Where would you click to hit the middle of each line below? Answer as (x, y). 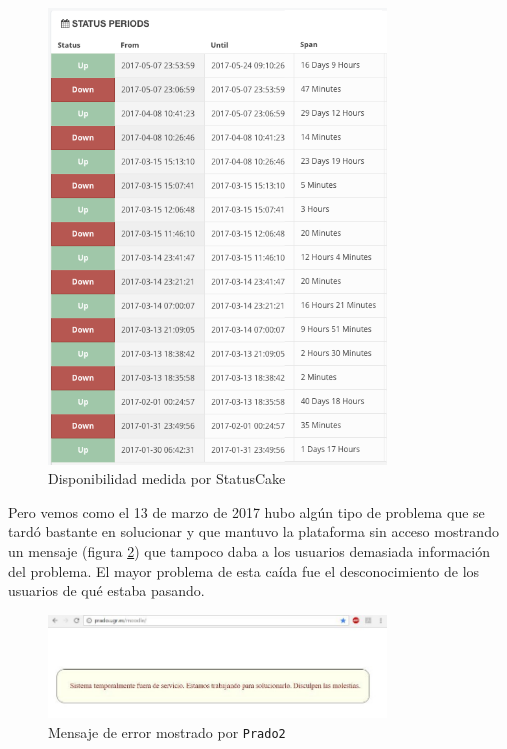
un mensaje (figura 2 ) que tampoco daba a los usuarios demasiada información (249, 550)
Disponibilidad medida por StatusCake (167, 478)
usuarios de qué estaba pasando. (106, 590)
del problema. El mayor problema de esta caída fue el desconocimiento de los (244, 570)
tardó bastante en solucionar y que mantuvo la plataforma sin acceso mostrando (253, 531)
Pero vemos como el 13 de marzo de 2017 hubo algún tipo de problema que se (246, 511)
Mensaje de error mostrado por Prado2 (167, 731)
